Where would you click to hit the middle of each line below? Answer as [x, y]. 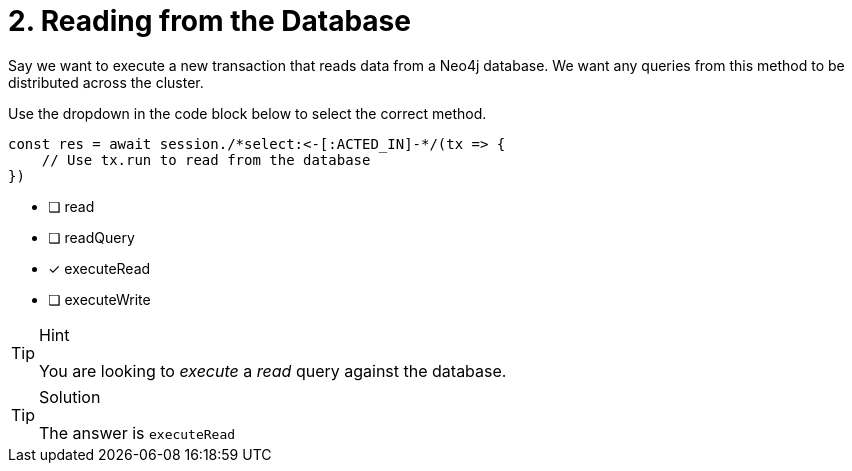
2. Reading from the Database [209, 21]
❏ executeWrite [99, 299]
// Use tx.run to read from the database [206, 159]
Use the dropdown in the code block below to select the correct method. [247, 113]
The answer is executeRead [137, 432]
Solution [70, 396]
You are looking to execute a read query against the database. [273, 370]
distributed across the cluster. [106, 82]
